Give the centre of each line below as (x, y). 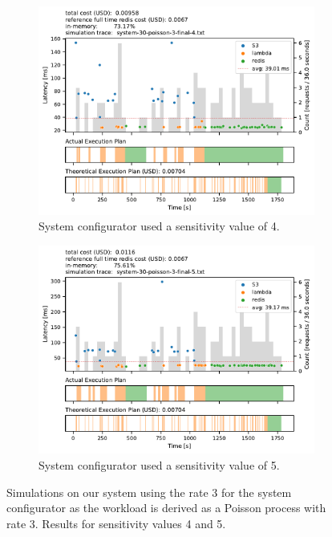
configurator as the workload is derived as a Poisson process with (166, 508)
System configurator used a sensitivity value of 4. (159, 226)
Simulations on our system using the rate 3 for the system (149, 492)
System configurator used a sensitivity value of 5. (159, 464)
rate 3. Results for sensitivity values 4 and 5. (116, 523)
